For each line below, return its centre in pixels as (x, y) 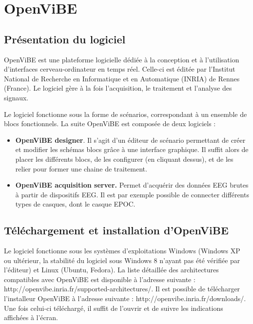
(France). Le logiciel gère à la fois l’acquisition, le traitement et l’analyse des (118, 88)
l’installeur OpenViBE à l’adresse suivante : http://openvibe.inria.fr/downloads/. (125, 298)
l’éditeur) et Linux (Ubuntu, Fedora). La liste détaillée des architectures (111, 270)
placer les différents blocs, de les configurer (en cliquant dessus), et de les (124, 159)
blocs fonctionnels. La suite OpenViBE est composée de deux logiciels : (110, 124)
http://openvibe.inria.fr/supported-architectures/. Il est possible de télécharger (122, 289)
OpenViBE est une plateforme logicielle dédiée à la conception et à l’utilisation (122, 59)
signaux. (16, 97)
